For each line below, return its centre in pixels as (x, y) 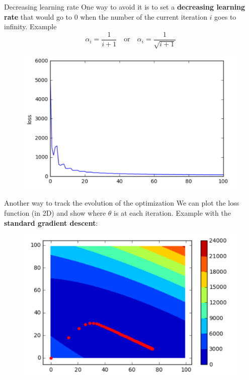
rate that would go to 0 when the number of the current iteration (106, 16)
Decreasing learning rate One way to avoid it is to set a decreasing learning (125, 7)
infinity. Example (30, 26)
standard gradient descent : (51, 223)
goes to (225, 16)
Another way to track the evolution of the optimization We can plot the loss (122, 203)
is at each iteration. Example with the (172, 213)
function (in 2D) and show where (55, 213)
